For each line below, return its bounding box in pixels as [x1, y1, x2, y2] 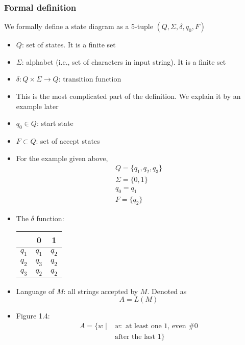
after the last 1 [114, 333, 161, 341]
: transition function [58, 73, 121, 84]
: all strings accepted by [63, 285, 138, 296]
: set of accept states [36, 135, 100, 146]
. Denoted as [147, 285, 187, 296]
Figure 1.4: [16, 310, 50, 321]
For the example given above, [16, 152, 108, 163]
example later [16, 100, 59, 111]
